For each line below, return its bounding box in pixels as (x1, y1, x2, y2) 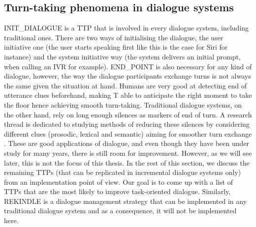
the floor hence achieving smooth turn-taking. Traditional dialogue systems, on (4, 99, 242, 110)
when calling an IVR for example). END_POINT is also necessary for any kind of (4, 61, 252, 71)
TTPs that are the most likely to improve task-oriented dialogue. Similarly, (4, 186, 231, 197)
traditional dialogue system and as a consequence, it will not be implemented (4, 205, 237, 216)
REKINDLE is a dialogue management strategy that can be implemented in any (4, 196, 247, 206)
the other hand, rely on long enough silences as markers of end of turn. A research (4, 109, 252, 119)
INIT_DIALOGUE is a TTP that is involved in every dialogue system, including (4, 23, 249, 33)
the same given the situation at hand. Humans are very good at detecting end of (4, 80, 247, 90)
